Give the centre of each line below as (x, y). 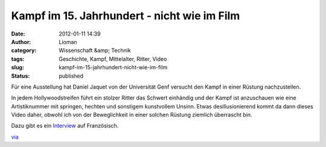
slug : (18, 67)
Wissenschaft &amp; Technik (95, 51)
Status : (21, 76)
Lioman (68, 42)
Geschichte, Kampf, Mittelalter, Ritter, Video (113, 59)
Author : (21, 42)
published (71, 76)
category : (24, 51)
